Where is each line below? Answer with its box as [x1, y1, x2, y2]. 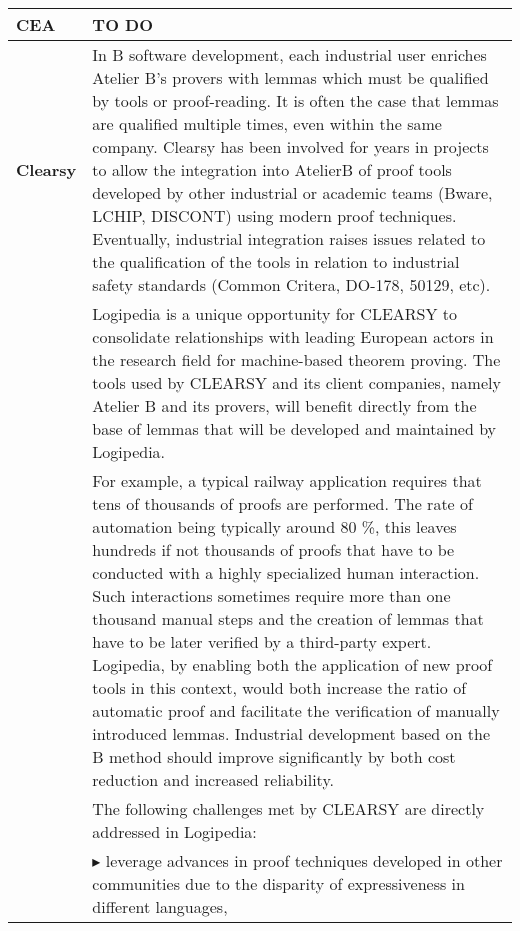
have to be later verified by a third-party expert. [92, 630, 432, 653]
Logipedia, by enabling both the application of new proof [92, 653, 493, 676]
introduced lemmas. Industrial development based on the [92, 722, 491, 745]
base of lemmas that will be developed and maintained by [92, 417, 497, 440]
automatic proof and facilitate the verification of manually [92, 699, 500, 722]
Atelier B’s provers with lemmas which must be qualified [92, 66, 489, 89]
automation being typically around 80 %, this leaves [92, 515, 457, 538]
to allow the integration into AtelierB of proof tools [92, 158, 452, 181]
